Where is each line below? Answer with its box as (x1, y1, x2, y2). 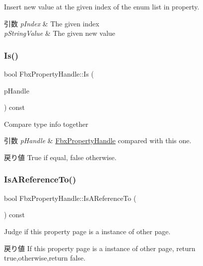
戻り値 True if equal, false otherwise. (4, 152, 117, 162)
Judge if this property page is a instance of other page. (4, 226, 171, 236)
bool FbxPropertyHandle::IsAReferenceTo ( (4, 192, 136, 203)
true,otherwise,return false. (4, 253, 86, 263)
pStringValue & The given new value (4, 28, 116, 38)
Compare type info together (4, 118, 88, 129)
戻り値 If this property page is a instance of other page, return (4, 243, 196, 253)
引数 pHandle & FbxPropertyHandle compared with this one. (4, 135, 192, 146)
